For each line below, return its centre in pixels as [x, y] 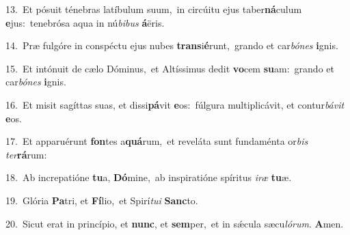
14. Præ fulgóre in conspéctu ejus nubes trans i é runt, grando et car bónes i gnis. [172, 45]
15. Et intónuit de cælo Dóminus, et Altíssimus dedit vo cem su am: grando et [170, 68]
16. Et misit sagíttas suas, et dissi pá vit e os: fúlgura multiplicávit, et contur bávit [175, 104]
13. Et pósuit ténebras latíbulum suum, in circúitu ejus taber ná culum [154, 9]
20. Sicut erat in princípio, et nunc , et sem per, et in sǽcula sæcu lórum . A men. [175, 223]
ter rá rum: [26, 154]
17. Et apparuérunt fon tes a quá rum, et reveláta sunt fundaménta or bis [157, 141]
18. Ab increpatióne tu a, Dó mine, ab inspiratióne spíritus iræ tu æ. [149, 177]
